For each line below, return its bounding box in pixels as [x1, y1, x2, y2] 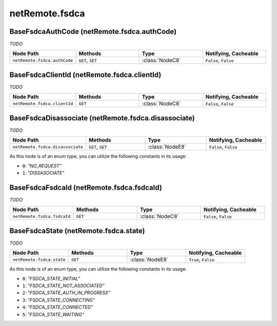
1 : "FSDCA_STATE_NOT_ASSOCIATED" [22, 282, 105, 289]
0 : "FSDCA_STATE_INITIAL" [22, 275, 81, 281]
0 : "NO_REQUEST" [22, 162, 62, 169]
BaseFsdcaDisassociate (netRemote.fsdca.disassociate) [9, 113, 195, 123]
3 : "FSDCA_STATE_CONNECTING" [22, 297, 95, 303]
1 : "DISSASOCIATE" [22, 170, 65, 176]
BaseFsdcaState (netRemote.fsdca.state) [9, 226, 145, 235]
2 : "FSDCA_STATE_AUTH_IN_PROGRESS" [22, 290, 110, 296]
